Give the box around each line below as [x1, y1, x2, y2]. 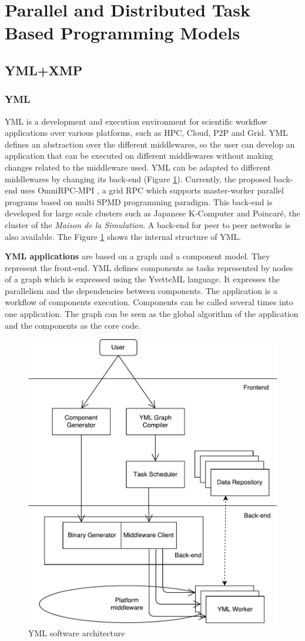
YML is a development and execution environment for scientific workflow [5, 115, 267, 127]
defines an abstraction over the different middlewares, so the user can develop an [5, 138, 295, 150]
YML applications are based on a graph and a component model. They [5, 250, 270, 262]
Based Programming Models [5, 21, 240, 45]
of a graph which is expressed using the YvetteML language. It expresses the [5, 273, 280, 285]
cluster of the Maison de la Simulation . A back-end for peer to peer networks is [5, 218, 291, 231]
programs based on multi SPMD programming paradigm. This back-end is [5, 195, 273, 208]
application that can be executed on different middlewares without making [5, 149, 273, 162]
